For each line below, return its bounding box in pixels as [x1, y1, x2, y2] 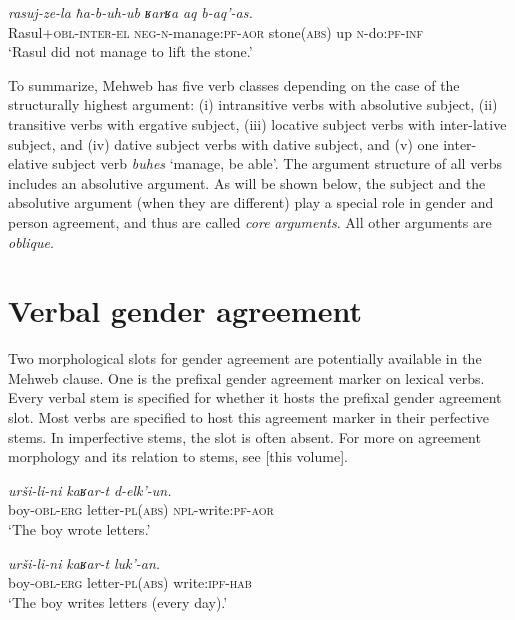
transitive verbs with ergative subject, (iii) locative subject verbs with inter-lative [8, 113, 507, 134]
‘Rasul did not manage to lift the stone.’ [8, 41, 253, 62]
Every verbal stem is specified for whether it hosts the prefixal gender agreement [8, 387, 502, 408]
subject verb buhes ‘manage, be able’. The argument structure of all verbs [52, 153, 503, 174]
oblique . [8, 231, 54, 252]
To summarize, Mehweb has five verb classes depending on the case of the [8, 74, 460, 95]
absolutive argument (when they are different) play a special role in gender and [8, 192, 494, 213]
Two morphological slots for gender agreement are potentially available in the [8, 348, 482, 369]
